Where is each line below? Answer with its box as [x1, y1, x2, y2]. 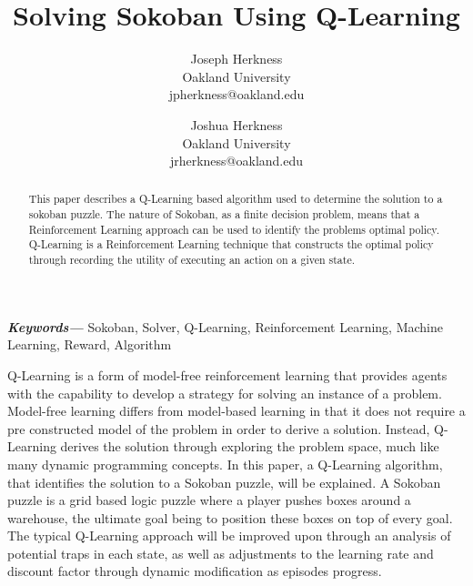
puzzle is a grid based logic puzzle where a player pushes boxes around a [7, 490, 411, 510]
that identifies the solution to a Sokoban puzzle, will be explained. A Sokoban [7, 472, 441, 491]
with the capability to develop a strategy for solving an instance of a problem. [7, 383, 442, 402]
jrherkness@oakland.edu [169, 151, 304, 170]
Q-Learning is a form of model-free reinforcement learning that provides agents [7, 365, 448, 384]
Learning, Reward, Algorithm [7, 335, 172, 354]
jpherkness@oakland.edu [168, 85, 305, 104]
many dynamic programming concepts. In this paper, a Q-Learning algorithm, [7, 454, 443, 473]
